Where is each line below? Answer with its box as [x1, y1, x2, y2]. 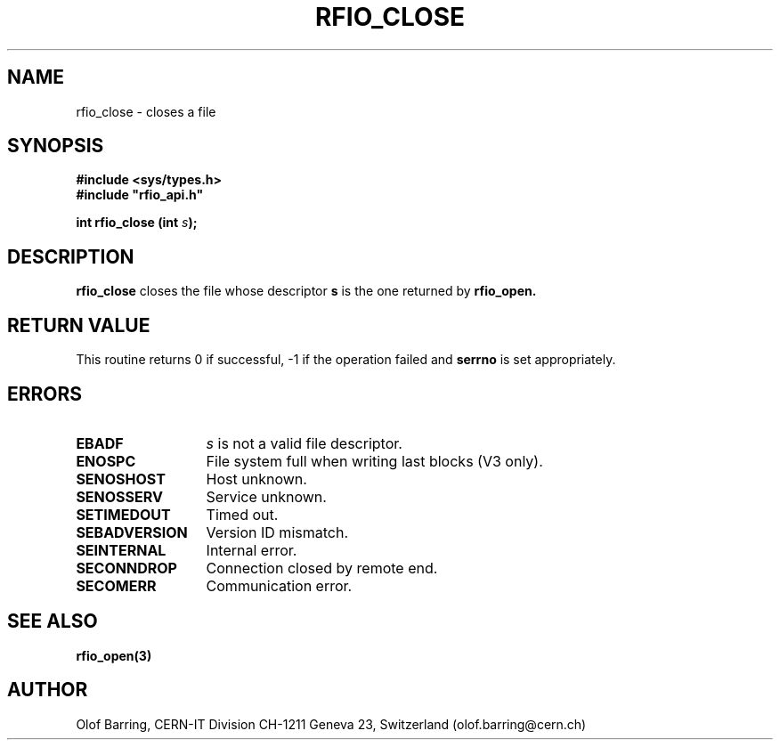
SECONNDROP [76, 558, 177, 577]
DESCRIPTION [7, 245, 134, 268]
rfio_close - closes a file [76, 103, 216, 119]
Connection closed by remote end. [206, 558, 438, 577]
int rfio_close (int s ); [76, 215, 198, 231]
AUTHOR [7, 678, 88, 702]
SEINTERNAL [76, 540, 167, 559]
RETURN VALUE [7, 313, 150, 337]
